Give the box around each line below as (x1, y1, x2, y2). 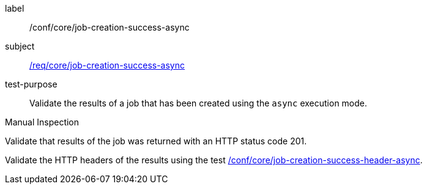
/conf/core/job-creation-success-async (29, 22, 190, 32)
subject (5, 41, 35, 51)
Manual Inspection (5, 117, 80, 127)
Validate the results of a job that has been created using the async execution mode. (29, 98, 368, 108)
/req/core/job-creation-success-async (29, 60, 185, 70)
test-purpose (5, 79, 58, 89)
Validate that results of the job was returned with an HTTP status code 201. (5, 136, 307, 146)
